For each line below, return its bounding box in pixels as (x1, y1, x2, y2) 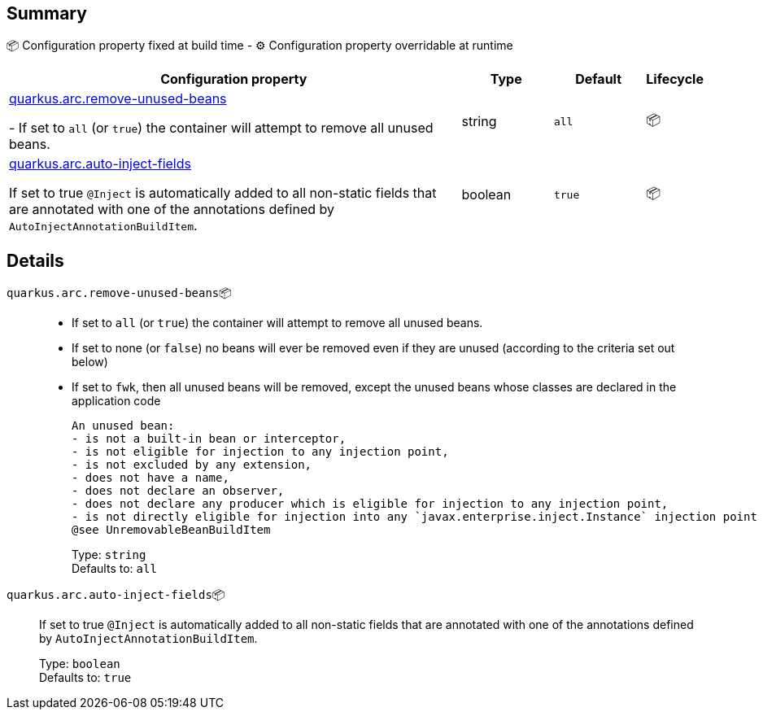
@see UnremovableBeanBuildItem (72, 523, 271, 537)
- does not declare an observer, (72, 484, 285, 498)
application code (72, 394, 161, 408)
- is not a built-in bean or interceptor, (72, 432, 347, 446)
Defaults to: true (39, 670, 132, 685)
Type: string (72, 548, 146, 562)
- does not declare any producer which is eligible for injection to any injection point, (72, 497, 669, 511)
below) (72, 355, 108, 369)
